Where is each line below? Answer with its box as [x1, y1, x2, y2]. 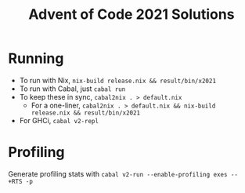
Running [8, 49, 64, 67]
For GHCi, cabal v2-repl [19, 115, 99, 125]
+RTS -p [8, 177, 34, 185]
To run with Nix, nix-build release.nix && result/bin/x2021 [19, 75, 217, 85]
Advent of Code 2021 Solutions [28, 5, 235, 24]
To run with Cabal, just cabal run [19, 84, 126, 93]
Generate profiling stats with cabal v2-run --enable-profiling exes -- [8, 169, 239, 178]
